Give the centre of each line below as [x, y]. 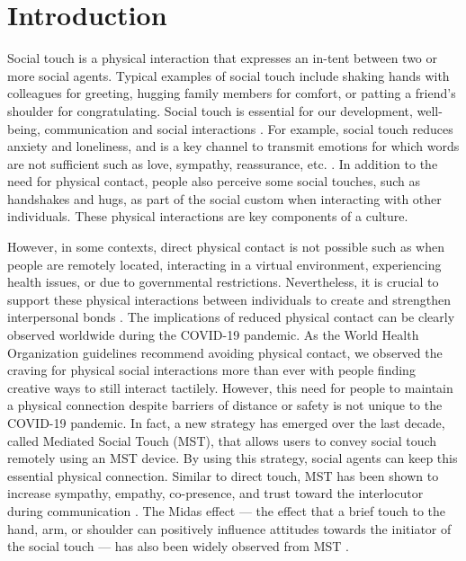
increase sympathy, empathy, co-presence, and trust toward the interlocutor [215, 493]
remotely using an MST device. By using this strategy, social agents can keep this [233, 458]
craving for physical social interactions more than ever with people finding [211, 370]
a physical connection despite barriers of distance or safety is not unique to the [225, 405]
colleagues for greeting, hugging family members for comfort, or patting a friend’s [232, 93]
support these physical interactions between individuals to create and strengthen [229, 299]
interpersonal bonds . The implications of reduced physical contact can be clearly [231, 317]
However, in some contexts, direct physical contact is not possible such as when [226, 247]
